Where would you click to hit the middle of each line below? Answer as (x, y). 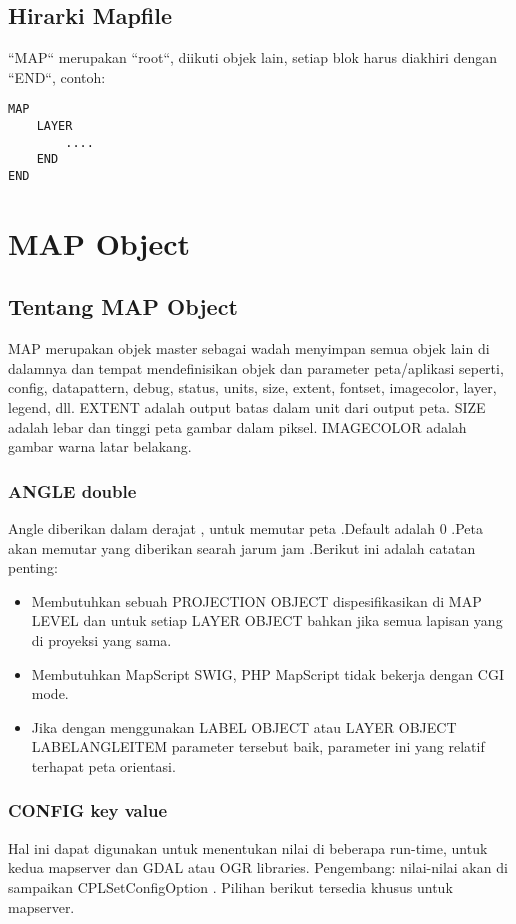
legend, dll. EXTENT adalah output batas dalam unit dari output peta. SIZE (247, 407)
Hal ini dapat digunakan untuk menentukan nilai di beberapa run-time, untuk (248, 847)
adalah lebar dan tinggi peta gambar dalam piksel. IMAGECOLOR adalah (237, 426)
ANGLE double (72, 490)
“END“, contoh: (57, 76)
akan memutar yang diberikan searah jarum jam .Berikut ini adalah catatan (242, 547)
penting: (33, 567)
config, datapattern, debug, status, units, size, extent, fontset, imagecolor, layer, (252, 387)
